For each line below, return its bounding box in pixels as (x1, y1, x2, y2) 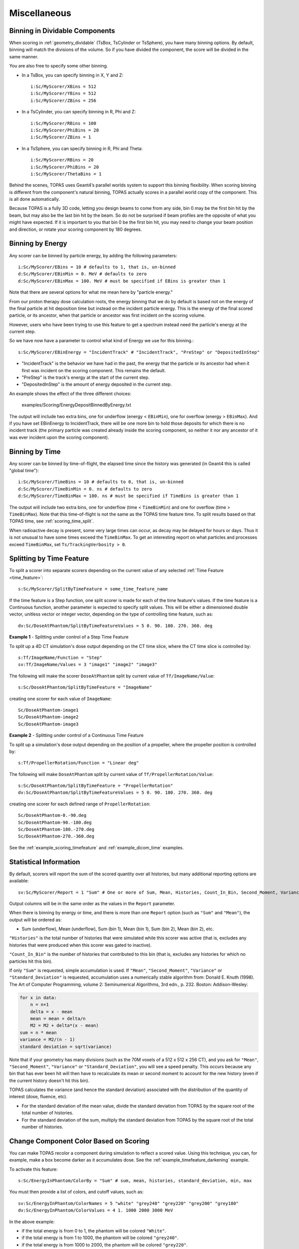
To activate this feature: (9, 1166, 58, 1172)
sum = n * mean (19, 1030, 57, 1035)
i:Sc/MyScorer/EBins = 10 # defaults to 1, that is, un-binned (18, 264, 176, 270)
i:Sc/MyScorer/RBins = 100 (30, 120, 97, 126)
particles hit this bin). (9, 958, 53, 964)
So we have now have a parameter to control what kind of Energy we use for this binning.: (9, 338, 194, 344)
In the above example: (9, 1219, 55, 1225)
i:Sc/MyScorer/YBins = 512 (30, 90, 97, 96)
